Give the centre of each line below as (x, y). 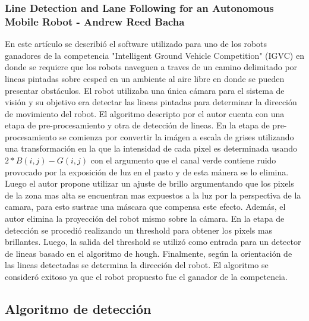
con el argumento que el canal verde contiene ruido (183, 160)
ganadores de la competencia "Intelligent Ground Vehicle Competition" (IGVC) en (154, 55)
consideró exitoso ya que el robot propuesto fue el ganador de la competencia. (146, 277)
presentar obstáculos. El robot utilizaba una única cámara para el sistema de (145, 90)
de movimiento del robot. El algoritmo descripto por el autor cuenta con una (145, 113)
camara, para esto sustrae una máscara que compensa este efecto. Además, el (145, 207)
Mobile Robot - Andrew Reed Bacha (95, 21)
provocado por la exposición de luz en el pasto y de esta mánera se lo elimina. (147, 171)
